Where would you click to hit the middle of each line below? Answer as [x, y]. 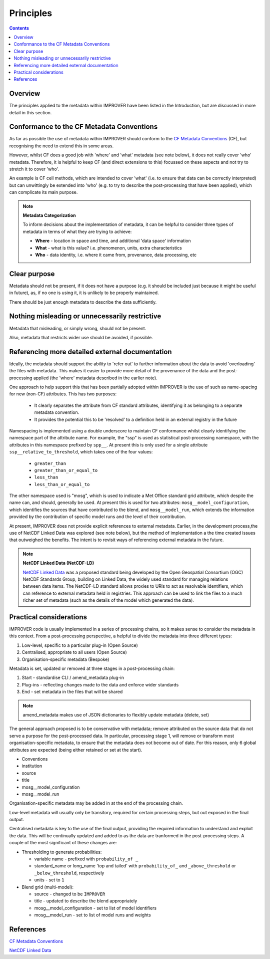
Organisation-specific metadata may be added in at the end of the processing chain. [96, 803]
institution [32, 766]
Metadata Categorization [49, 215]
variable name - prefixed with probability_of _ [86, 859]
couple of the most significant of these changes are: [63, 843]
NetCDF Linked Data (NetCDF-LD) [58, 563]
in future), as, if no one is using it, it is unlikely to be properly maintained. [84, 293]
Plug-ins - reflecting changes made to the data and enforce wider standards [100, 684]
